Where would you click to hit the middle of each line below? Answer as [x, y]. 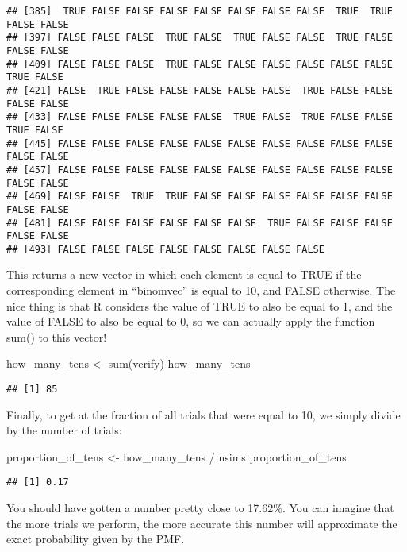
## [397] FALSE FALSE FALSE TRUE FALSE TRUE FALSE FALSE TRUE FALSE [200, 38]
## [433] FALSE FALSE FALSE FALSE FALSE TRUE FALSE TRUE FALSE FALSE [200, 117]
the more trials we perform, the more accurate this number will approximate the [202, 523]
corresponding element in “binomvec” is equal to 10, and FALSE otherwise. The [201, 290]
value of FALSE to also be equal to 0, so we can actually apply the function [191, 321]
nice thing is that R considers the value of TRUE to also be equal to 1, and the [200, 305]
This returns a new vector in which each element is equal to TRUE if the [184, 274]
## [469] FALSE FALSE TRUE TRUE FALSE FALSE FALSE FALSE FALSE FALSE [200, 197]
